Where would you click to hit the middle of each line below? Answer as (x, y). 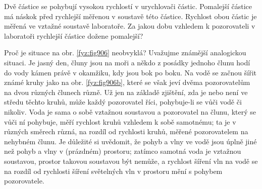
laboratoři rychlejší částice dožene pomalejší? (74, 35)
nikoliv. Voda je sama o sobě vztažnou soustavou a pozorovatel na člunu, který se (130, 111)
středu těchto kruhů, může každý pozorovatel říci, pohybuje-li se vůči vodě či (123, 102)
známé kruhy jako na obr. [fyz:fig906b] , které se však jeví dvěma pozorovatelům (127, 82)
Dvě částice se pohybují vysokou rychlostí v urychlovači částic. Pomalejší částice (128, 6)
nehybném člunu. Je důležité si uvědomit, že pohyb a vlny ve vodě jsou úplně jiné (130, 141)
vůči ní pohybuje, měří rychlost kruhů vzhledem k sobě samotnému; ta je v (120, 121)
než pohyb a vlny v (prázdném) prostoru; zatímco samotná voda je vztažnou (123, 151)
